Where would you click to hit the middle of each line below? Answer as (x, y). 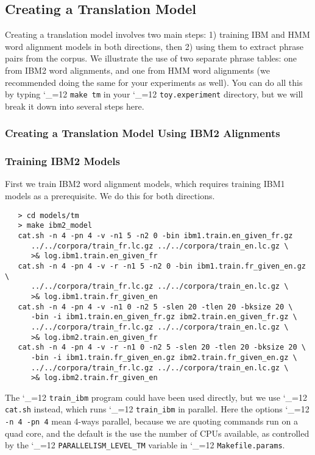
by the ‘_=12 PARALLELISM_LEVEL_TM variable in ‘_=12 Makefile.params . (145, 445)
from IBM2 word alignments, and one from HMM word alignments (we (137, 70)
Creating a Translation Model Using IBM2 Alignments (143, 133)
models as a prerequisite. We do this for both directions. (110, 196)
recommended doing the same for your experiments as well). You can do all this (154, 82)
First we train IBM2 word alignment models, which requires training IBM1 (145, 184)
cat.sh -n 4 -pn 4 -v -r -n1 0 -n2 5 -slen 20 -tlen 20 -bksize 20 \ (162, 347)
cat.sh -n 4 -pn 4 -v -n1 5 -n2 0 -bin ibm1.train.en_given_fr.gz (155, 235)
